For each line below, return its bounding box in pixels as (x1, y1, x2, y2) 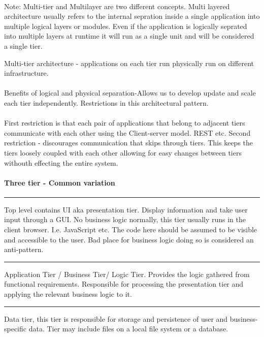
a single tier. (4, 40, 43, 51)
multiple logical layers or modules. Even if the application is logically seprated (4, 20, 247, 31)
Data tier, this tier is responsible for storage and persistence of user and (4, 313, 228, 324)
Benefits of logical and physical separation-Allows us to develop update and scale (4, 87, 256, 98)
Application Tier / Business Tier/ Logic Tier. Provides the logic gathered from (4, 268, 250, 279)
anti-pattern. (4, 244, 44, 255)
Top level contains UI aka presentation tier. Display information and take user (4, 204, 248, 215)
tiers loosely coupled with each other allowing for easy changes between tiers (4, 147, 242, 158)
